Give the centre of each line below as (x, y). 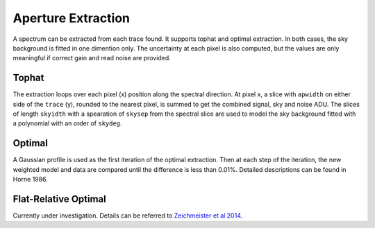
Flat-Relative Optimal (60, 199)
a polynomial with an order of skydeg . (67, 123)
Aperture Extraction (71, 18)
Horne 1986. (30, 179)
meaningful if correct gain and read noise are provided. (92, 58)
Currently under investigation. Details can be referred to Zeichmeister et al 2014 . (128, 216)
